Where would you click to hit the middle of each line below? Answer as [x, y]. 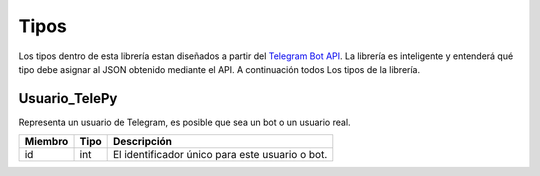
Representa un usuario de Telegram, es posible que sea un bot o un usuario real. [184, 122]
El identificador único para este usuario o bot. [220, 155]
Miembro [46, 142]
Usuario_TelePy [68, 98]
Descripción [142, 142]
